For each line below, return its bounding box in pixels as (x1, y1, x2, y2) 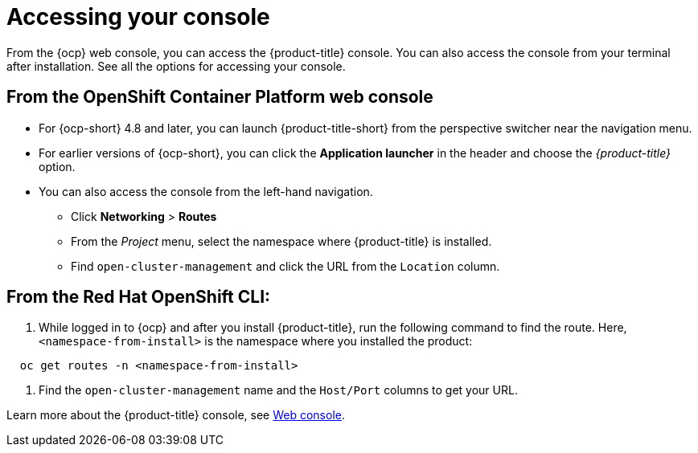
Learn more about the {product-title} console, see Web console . (6, 408, 346, 422)
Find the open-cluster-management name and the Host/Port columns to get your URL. (39, 383, 518, 398)
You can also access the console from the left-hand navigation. (39, 184, 373, 198)
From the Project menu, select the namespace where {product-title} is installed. (71, 234, 492, 248)
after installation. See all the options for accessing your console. (6, 59, 346, 73)
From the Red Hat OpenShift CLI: (6, 287, 271, 308)
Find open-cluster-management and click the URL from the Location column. (71, 259, 500, 273)
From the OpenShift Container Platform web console (6, 87, 433, 108)
